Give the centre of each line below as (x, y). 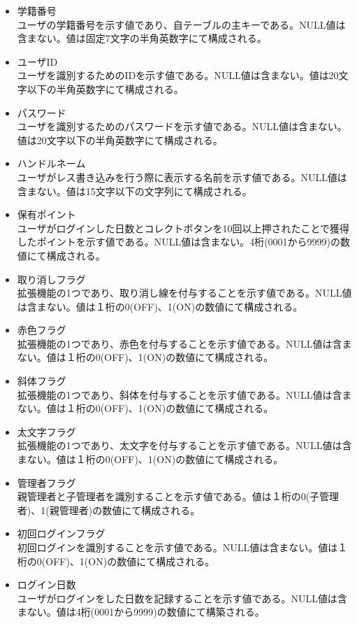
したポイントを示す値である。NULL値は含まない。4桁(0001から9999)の (179, 242)
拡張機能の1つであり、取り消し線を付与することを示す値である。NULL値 (184, 293)
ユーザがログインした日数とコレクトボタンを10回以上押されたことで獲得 (183, 228)
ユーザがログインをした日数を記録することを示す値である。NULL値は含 (182, 598)
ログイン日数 (46, 584)
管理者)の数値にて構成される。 (130, 510)
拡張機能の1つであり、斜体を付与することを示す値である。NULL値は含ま (184, 394)
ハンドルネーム (51, 163)
